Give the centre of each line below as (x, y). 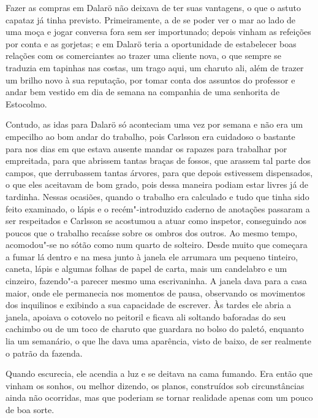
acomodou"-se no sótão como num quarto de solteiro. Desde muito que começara (157, 245)
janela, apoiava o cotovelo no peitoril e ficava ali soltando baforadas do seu (146, 316)
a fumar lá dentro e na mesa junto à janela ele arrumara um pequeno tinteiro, (152, 256)
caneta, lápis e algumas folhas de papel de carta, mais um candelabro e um (146, 269)
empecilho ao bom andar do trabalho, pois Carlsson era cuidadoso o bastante (150, 136)
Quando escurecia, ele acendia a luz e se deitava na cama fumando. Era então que (159, 373)
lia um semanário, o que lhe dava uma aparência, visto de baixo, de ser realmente (158, 341)
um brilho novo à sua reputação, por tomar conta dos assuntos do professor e (150, 79)
